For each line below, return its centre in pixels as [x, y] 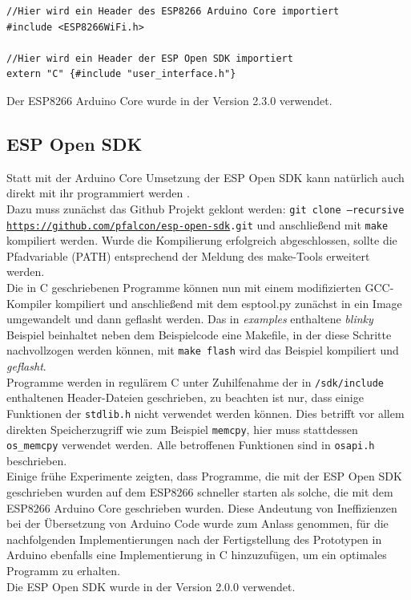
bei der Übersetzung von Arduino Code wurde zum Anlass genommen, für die [197, 523]
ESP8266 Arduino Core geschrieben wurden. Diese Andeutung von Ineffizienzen [202, 507]
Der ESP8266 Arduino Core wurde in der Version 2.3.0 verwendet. [169, 100]
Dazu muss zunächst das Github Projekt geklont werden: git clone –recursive [205, 208]
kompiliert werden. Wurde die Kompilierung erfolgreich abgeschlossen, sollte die [202, 240]
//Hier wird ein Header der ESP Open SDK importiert [150, 58]
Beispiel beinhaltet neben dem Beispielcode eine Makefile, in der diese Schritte [199, 334]
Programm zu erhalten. [63, 571]
